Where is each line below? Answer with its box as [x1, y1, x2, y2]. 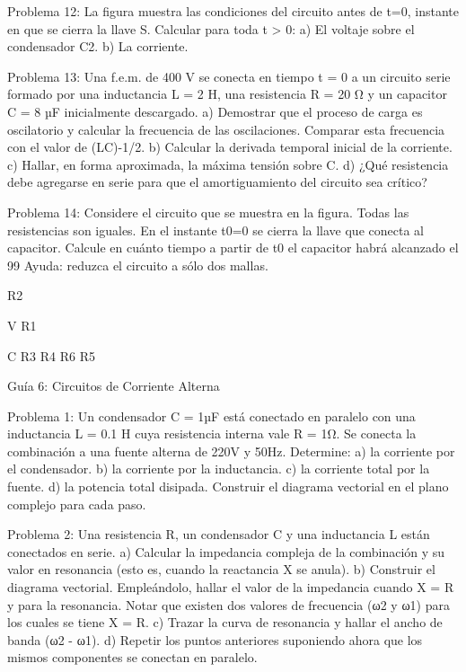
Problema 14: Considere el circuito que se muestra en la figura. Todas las [7, 202, 409, 221]
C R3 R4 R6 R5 [7, 346, 95, 365]
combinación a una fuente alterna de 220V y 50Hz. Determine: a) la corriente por [7, 441, 455, 460]
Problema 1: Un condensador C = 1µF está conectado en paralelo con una [7, 406, 416, 425]
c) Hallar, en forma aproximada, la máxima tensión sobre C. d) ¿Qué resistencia [7, 155, 449, 173]
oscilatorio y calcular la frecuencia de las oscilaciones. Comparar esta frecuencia [7, 119, 445, 138]
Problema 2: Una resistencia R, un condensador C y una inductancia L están [7, 525, 430, 544]
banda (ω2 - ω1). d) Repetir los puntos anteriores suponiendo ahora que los [7, 630, 423, 649]
